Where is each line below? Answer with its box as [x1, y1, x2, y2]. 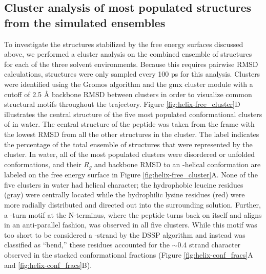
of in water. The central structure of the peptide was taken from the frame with [4, 119, 255, 129]
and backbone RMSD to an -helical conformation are [94, 158, 261, 169]
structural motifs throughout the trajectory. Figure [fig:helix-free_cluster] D [4, 99, 240, 109]
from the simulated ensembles [4, 14, 166, 30]
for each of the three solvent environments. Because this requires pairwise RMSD [4, 58, 258, 69]
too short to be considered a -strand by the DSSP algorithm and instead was [4, 229, 245, 240]
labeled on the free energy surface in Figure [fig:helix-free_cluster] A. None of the [4, 169, 258, 180]
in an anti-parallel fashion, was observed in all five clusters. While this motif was [4, 219, 257, 230]
